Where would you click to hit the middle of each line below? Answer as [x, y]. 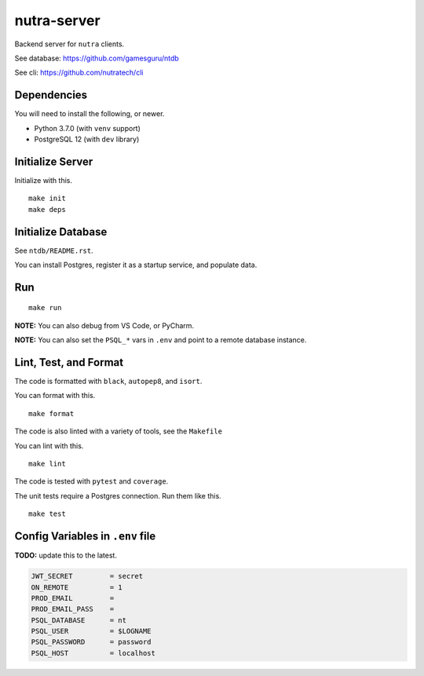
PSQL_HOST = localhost [93, 653]
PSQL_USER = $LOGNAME [91, 631]
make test [47, 514]
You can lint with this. [49, 446]
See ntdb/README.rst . [54, 250]
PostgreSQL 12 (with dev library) [87, 139]
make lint [47, 464]
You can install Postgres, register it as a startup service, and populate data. [136, 265]
